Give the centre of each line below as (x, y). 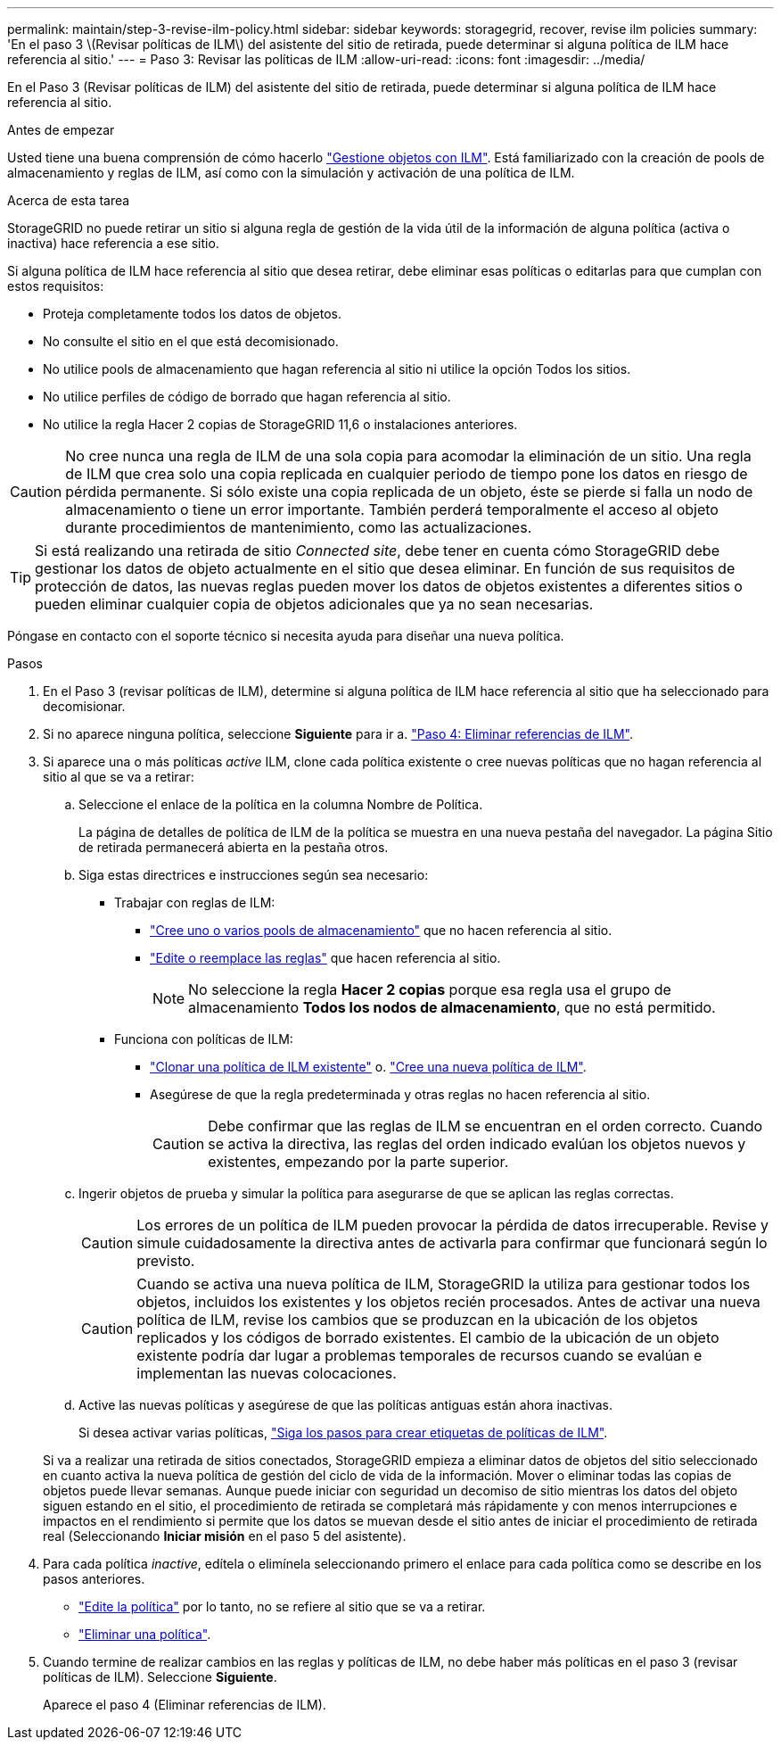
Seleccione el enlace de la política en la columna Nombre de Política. (281, 804)
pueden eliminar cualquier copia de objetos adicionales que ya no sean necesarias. (314, 604)
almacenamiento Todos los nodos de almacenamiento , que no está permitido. (452, 1007)
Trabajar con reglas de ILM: (195, 902)
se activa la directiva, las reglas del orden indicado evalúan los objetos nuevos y (477, 1144)
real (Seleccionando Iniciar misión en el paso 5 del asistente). (225, 1536)
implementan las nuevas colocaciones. (267, 1373)
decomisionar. (84, 706)
